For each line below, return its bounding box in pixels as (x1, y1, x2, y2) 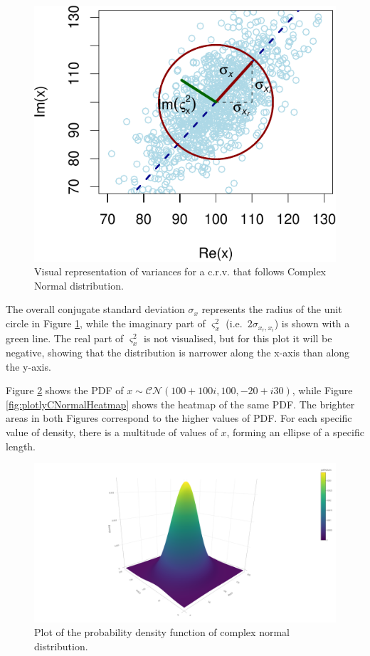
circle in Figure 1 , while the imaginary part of (6, 316, 206, 331)
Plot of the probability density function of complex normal (34, 625, 290, 640)
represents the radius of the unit (201, 302, 342, 317)
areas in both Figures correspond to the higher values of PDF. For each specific (6, 411, 352, 425)
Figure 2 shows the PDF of (6, 383, 124, 398)
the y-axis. (6, 359, 51, 374)
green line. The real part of (6, 331, 124, 346)
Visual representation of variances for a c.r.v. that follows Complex (34, 264, 327, 279)
